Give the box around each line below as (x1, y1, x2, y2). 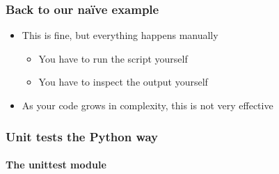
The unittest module (6, 157, 106, 172)
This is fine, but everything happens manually (22, 28, 218, 42)
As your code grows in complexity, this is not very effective (22, 98, 273, 112)
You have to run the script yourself (38, 51, 188, 65)
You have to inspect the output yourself (38, 74, 208, 89)
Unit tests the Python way (6, 127, 159, 145)
